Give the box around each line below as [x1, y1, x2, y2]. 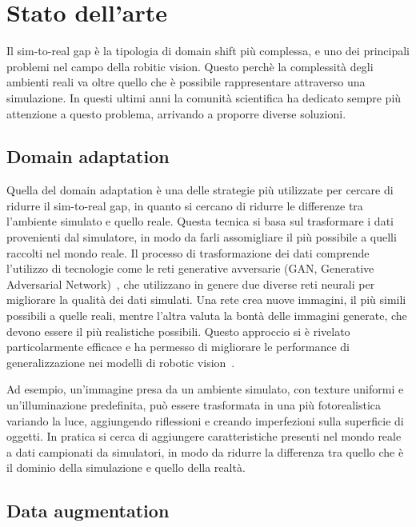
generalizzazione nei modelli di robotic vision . [6, 353, 235, 370]
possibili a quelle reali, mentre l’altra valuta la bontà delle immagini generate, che [6, 307, 407, 324]
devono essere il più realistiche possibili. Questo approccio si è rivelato [6, 322, 350, 339]
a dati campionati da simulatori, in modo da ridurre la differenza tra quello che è [6, 443, 404, 460]
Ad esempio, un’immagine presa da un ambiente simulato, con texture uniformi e [6, 381, 404, 397]
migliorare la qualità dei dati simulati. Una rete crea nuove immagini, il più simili [6, 291, 406, 308]
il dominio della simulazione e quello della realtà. [6, 459, 246, 476]
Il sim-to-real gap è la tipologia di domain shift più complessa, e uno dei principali [6, 42, 410, 59]
